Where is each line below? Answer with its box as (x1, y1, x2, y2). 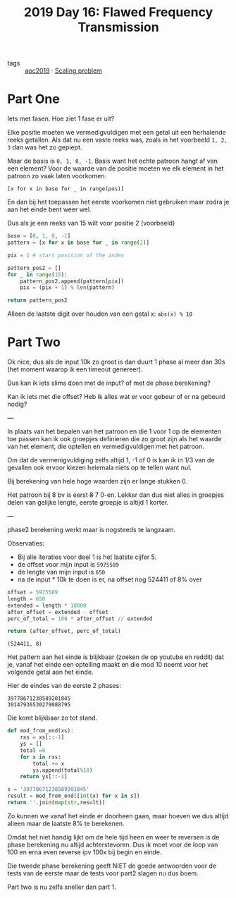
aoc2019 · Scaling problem (25, 66, 102, 75)
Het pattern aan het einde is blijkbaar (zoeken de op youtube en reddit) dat (7, 653, 224, 661)
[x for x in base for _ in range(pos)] (7, 185, 125, 192)
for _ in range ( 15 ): (7, 271, 68, 278)
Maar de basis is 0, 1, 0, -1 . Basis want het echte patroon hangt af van (7, 156, 218, 166)
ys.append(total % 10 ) (32, 766, 93, 774)
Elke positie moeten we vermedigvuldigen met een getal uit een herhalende (7, 128, 227, 137)
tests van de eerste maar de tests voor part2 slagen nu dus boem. (7, 868, 199, 878)
